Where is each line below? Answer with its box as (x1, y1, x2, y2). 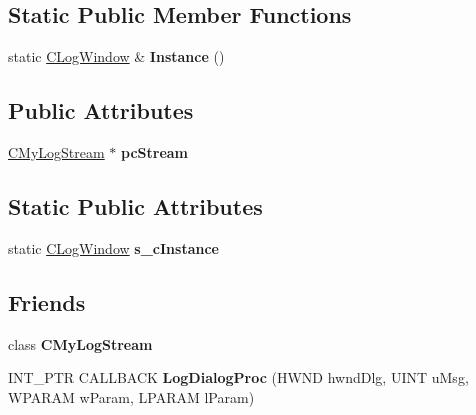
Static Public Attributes (8, 190, 263, 221)
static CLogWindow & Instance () (8, 46, 225, 67)
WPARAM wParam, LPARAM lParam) (8, 386, 255, 407)
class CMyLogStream (8, 333, 153, 354)
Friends (8, 286, 86, 317)
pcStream (121, 142, 189, 162)
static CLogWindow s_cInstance (8, 237, 219, 258)
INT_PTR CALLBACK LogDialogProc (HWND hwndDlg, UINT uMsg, (8, 367, 469, 388)
